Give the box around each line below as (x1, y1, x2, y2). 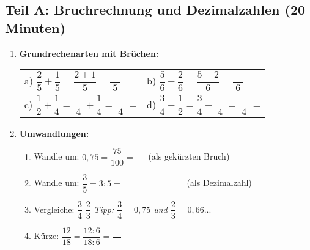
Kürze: (34, 229, 59, 242)
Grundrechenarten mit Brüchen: (19, 46, 159, 59)
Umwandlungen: (19, 127, 89, 139)
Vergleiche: (34, 202, 75, 215)
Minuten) (5, 18, 66, 37)
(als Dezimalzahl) (186, 176, 252, 189)
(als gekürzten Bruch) (148, 150, 230, 163)
